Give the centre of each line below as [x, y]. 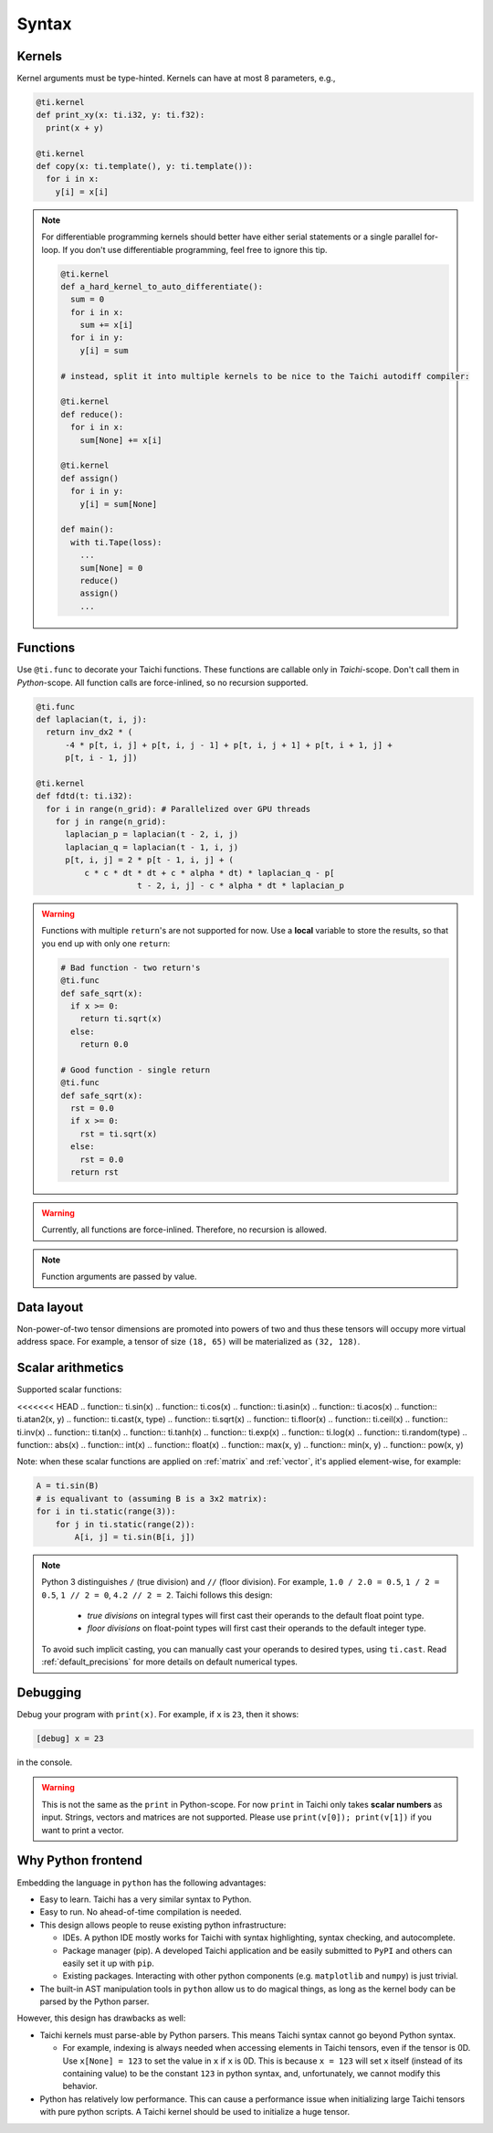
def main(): [87, 529]
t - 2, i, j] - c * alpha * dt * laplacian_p [241, 886]
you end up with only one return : [106, 943]
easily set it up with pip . [108, 1963]
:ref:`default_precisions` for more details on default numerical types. [170, 1662]
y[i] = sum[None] [119, 504]
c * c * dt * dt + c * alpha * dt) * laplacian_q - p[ [209, 873]
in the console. [45, 1762]
